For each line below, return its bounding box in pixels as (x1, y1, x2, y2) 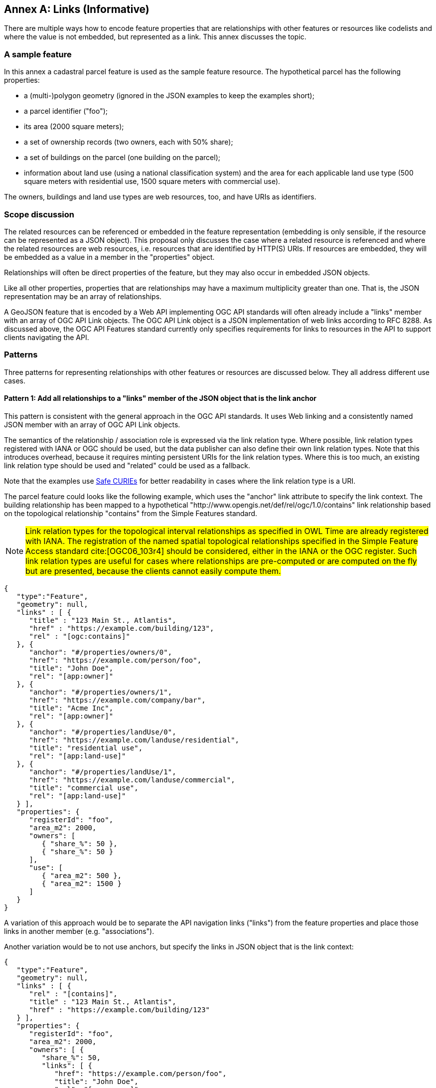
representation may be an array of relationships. (4, 292, 162, 301)
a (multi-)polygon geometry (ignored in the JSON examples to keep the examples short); (24, 91, 314, 100)
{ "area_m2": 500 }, (41, 871, 122, 880)
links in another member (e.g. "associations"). (4, 926, 154, 935)
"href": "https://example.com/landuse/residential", (29, 735, 240, 744)
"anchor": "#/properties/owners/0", (29, 648, 172, 656)
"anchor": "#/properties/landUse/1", (29, 767, 176, 776)
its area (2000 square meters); (24, 122, 124, 131)
